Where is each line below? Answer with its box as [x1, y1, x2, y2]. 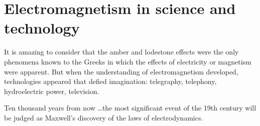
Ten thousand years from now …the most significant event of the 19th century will [4, 102, 256, 113]
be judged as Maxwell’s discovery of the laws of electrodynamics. [4, 112, 203, 122]
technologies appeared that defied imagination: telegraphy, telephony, [4, 76, 217, 86]
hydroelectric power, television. [4, 85, 99, 96]
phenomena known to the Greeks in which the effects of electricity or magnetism [4, 56, 251, 66]
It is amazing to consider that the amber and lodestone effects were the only [4, 46, 239, 57]
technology [4, 17, 80, 38]
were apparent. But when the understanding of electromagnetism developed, [4, 66, 238, 76]
